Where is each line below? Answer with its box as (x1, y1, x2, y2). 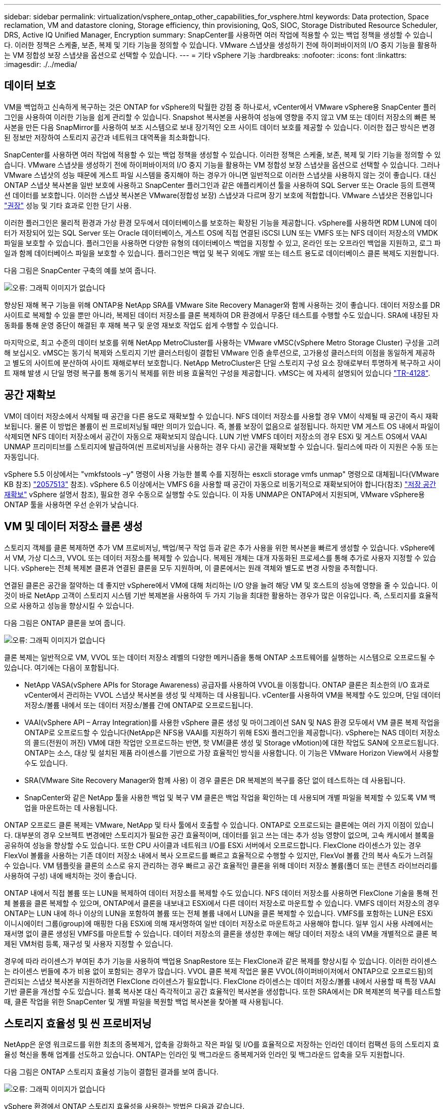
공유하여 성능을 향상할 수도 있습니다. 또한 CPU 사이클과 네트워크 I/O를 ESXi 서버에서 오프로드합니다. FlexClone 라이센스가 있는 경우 (4, 840, 422, 850)
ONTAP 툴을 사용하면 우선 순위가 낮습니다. (4, 500, 139, 509)
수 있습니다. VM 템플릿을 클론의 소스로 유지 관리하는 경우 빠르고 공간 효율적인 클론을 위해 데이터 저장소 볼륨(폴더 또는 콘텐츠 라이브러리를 (4, 861, 438, 870)
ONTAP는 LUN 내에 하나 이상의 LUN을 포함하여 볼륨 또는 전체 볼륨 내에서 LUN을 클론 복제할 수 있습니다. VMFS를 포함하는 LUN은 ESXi (4, 908, 433, 918)
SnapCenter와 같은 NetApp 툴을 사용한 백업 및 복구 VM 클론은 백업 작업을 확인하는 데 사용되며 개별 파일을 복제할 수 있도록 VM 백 (24, 793, 436, 802)
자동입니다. (4, 452, 39, 461)
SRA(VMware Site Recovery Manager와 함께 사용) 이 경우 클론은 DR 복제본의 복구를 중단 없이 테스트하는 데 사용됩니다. (24, 775, 405, 785)
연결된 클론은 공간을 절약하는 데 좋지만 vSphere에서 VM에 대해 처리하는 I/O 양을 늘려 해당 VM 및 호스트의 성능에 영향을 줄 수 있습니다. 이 (4, 580, 438, 590)
